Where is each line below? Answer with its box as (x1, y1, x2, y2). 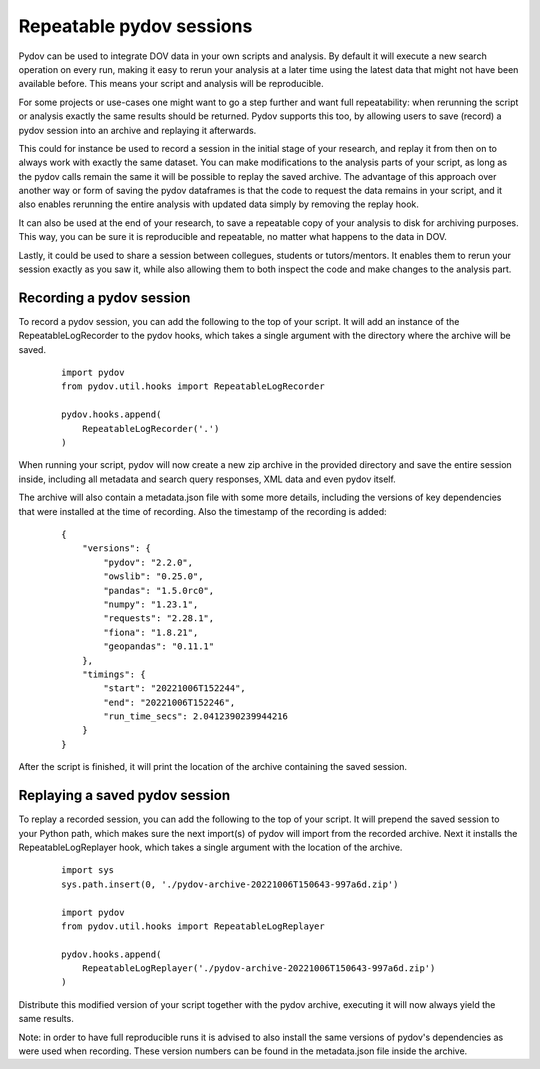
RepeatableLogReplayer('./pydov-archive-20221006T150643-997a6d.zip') (81, 963, 436, 974)
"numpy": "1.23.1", (103, 598, 199, 610)
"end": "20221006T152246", (103, 696, 236, 708)
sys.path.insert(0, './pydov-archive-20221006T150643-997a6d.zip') (61, 878, 399, 890)
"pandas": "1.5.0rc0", (103, 585, 215, 596)
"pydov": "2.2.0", (103, 556, 194, 568)
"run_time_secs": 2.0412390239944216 (103, 711, 289, 722)
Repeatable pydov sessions (18, 15, 253, 37)
